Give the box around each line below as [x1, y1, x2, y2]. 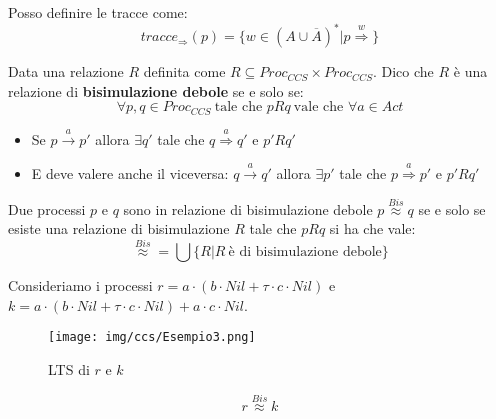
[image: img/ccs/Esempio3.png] [48, 330, 256, 345]
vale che [293, 100, 344, 115]
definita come [143, 61, 226, 82]
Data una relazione [8, 61, 124, 82]
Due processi [8, 198, 86, 219]
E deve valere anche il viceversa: [31, 162, 229, 183]
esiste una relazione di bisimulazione [8, 218, 230, 239]
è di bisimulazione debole [228, 245, 382, 260]
